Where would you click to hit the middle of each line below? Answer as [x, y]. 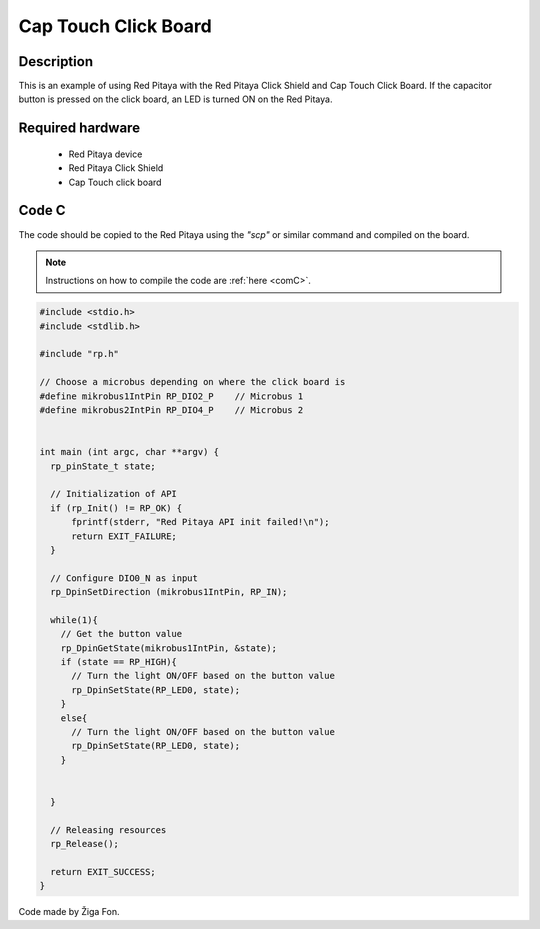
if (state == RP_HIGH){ [118, 662]
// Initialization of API [113, 494]
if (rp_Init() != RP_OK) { [116, 508]
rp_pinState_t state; [103, 466]
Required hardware [79, 128]
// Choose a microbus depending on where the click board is [192, 382]
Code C [42, 210]
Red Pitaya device [105, 154]
